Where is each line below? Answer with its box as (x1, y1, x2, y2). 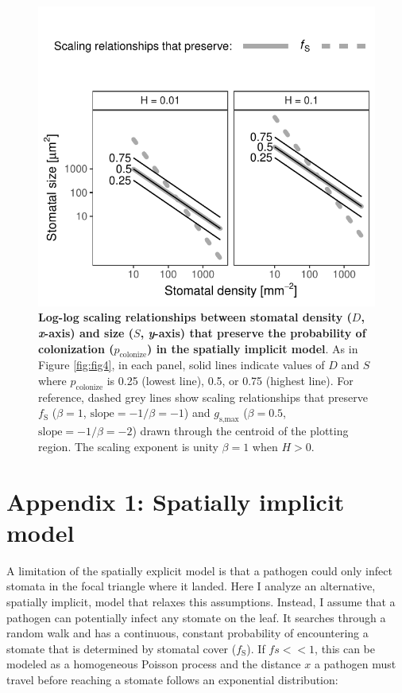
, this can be (315, 640, 376, 656)
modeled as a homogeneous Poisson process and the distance (6, 656, 301, 672)
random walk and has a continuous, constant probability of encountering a (6, 625, 369, 641)
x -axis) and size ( (38, 325, 134, 341)
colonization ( (38, 340, 114, 356)
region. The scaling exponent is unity (38, 438, 218, 454)
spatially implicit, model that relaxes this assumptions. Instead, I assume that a (6, 593, 396, 609)
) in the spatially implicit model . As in (147, 340, 358, 356)
